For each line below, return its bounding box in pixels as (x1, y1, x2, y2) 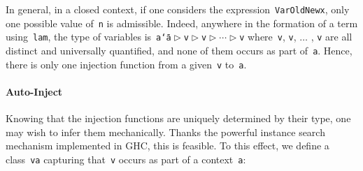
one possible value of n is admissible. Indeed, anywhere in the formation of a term (6, 15, 358, 30)
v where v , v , (239, 29, 297, 44)
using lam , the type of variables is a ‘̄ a (6, 29, 171, 44)
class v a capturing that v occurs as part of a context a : (6, 151, 246, 166)
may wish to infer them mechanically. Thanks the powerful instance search (6, 124, 325, 139)
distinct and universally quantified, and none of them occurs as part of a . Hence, (6, 43, 353, 57)
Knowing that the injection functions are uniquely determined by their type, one (6, 111, 351, 126)
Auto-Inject (6, 84, 63, 98)
